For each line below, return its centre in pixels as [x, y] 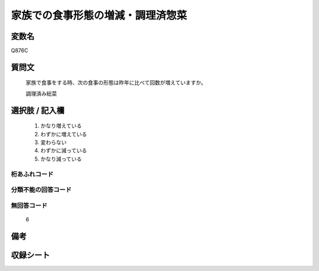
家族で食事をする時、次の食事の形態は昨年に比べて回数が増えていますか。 [116, 83]
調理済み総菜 [41, 93]
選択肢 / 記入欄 [38, 110]
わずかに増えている [64, 134]
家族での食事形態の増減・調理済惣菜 [99, 15]
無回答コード [29, 205]
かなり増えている [61, 126]
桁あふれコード [32, 174]
